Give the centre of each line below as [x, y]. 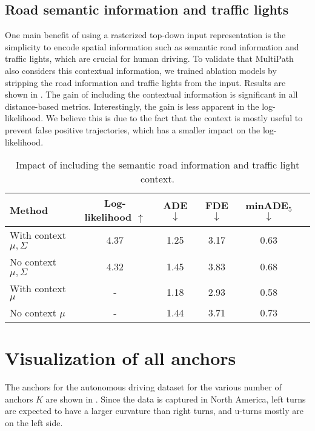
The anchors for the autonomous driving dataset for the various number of [143, 387]
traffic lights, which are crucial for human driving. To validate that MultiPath [149, 58]
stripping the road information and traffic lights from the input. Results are [145, 82]
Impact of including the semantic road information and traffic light [157, 165]
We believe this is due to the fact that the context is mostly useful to [174, 118]
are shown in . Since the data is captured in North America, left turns [176, 399]
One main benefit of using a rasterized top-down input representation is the [145, 35]
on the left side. [34, 423]
